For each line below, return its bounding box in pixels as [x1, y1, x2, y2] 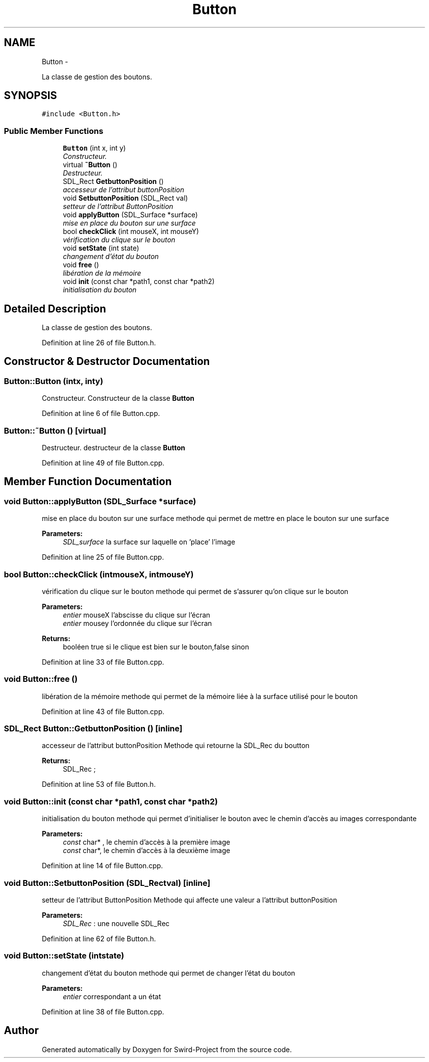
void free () [63, 260, 99, 269]
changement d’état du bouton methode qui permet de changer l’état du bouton [42, 968, 295, 977]
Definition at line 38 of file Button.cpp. [42, 1007, 165, 1016]
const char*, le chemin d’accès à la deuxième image [63, 846, 230, 855]
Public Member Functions [4, 126, 103, 136]
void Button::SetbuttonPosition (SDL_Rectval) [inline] [4, 878, 211, 888]
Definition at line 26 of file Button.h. [42, 338, 156, 347]
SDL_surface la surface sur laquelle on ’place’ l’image [63, 538, 236, 546]
